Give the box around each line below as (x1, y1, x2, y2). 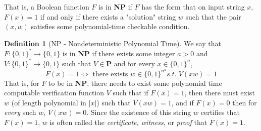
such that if (113, 87, 148, 98)
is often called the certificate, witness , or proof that (49, 116, 207, 127)
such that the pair (185, 11, 241, 22)
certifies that (200, 107, 240, 117)
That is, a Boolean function (4, 2, 89, 12)
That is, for (4, 77, 39, 88)
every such (4, 107, 36, 117)
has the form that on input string (141, 2, 245, 12)
